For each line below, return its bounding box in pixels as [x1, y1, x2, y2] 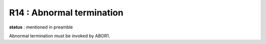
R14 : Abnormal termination [9, 7, 124, 18]
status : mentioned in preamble [9, 24, 73, 30]
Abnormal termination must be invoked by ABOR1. [9, 33, 110, 39]
